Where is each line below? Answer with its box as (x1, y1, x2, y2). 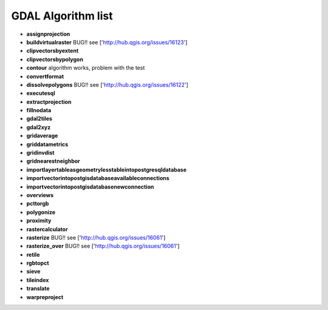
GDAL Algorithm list (11, 9, 113, 22)
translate (26, 285, 50, 292)
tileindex (26, 276, 49, 283)
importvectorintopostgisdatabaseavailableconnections (26, 175, 169, 182)
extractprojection (26, 98, 72, 106)
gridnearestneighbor (26, 158, 80, 165)
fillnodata (26, 107, 52, 114)
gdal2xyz (26, 123, 51, 130)
